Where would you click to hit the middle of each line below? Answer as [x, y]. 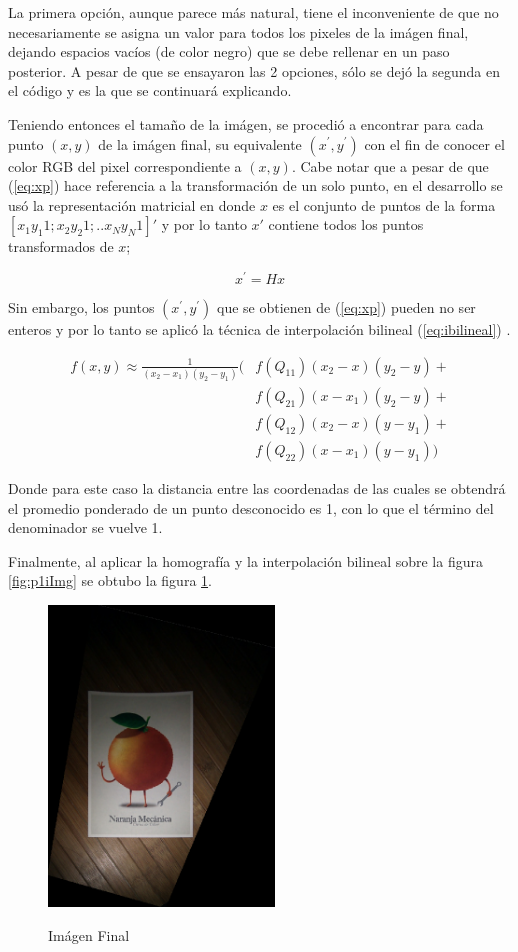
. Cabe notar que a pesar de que [390, 165]
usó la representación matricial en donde [132, 204]
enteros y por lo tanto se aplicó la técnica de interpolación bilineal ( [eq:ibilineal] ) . [259, 329]
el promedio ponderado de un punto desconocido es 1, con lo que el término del [251, 507]
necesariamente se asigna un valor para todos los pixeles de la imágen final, [238, 31]
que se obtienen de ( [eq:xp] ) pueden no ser [346, 307]
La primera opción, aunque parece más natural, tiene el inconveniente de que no [253, 12]
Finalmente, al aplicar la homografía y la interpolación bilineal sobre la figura [245, 560]
